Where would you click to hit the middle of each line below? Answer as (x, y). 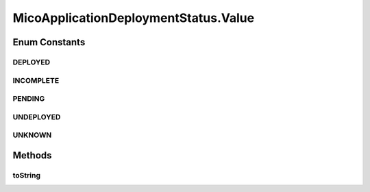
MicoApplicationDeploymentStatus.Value (134, 18)
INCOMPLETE (36, 80)
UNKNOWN (32, 135)
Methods (32, 155)
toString (27, 175)
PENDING (29, 99)
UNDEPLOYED (37, 117)
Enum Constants (49, 42)
